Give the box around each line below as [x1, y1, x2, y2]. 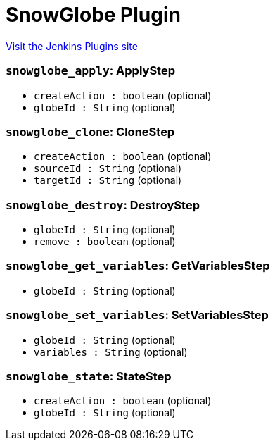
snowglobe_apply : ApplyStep [6, 63, 175, 78]
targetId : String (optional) [34, 174, 182, 187]
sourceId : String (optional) [34, 162, 182, 175]
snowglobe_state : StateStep [6, 368, 172, 383]
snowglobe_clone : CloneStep [6, 124, 175, 139]
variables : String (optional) [34, 345, 188, 358]
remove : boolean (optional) [34, 235, 176, 247]
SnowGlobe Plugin [6, 3, 181, 27]
